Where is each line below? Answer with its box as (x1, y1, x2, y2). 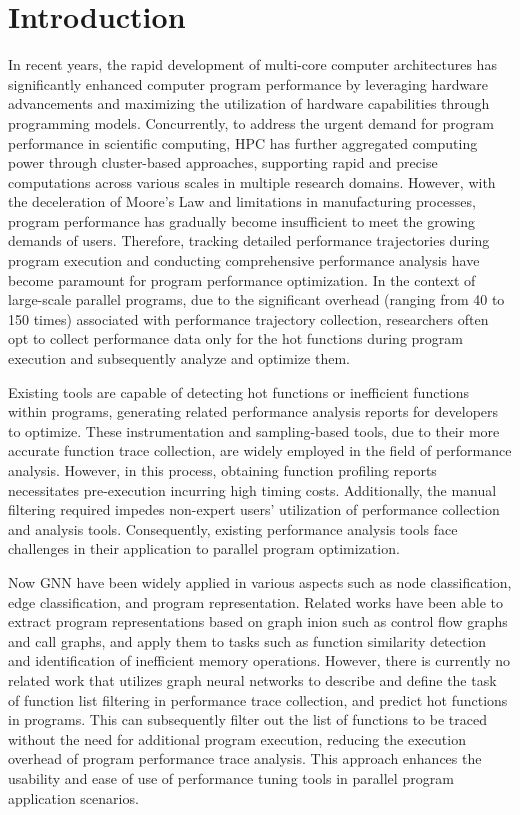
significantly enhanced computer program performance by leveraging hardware (8, 73, 488, 94)
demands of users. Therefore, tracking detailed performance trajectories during (8, 230, 490, 251)
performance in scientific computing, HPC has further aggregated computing (8, 132, 478, 153)
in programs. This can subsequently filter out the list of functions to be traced (8, 709, 487, 730)
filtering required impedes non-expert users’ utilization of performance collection (8, 499, 500, 520)
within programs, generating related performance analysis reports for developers (8, 401, 499, 422)
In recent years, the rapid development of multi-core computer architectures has (8, 54, 497, 75)
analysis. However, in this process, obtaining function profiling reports (8, 460, 437, 480)
